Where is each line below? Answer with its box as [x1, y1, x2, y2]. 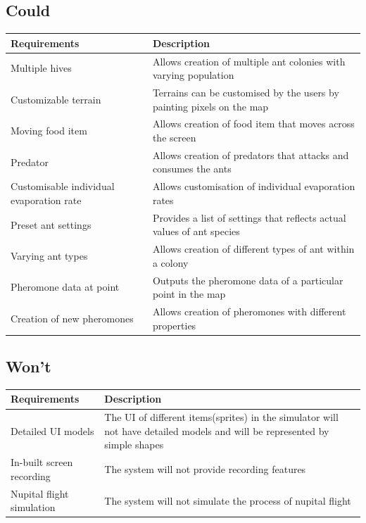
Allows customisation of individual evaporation [152, 179, 355, 194]
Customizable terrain [11, 92, 101, 106]
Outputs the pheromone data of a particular [152, 272, 343, 287]
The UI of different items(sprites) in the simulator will [104, 410, 339, 424]
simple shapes [104, 437, 164, 452]
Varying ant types [11, 248, 88, 263]
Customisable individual [11, 179, 115, 194]
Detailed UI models [11, 423, 94, 438]
